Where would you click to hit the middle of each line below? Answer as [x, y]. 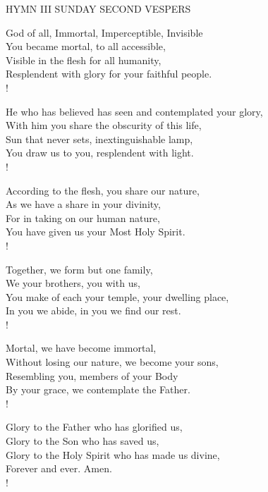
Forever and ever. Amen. [59, 468]
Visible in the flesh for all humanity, [84, 60]
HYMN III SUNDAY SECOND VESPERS [98, 8]
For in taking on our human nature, [83, 217]
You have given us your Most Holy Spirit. [96, 232]
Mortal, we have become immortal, [81, 348]
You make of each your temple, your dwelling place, [117, 296]
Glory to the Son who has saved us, [83, 441]
